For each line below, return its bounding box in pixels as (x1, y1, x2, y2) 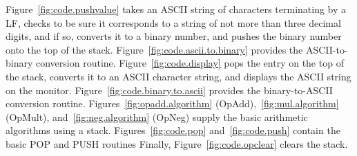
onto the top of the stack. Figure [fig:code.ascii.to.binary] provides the (6, 42, 303, 56)
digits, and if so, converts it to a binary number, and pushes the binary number (6, 29, 342, 43)
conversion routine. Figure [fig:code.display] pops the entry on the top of (36, 56, 344, 70)
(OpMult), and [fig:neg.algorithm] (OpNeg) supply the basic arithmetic (6, 109, 308, 124)
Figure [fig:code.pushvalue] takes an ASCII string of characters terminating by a (6, 2, 347, 16)
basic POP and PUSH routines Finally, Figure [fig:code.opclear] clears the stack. (6, 136, 348, 151)
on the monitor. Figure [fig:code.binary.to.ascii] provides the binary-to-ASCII (6, 82, 333, 97)
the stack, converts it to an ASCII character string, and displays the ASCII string (6, 69, 351, 83)
